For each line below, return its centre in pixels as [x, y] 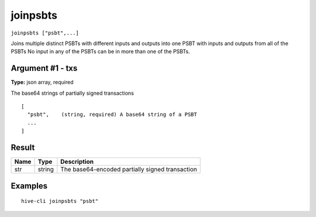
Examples [29, 186]
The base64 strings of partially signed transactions [72, 93]
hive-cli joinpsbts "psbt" [60, 201]
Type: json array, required [42, 82]
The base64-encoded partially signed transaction [129, 170]
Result [23, 147]
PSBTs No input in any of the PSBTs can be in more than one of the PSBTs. [100, 51]
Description [77, 162]
